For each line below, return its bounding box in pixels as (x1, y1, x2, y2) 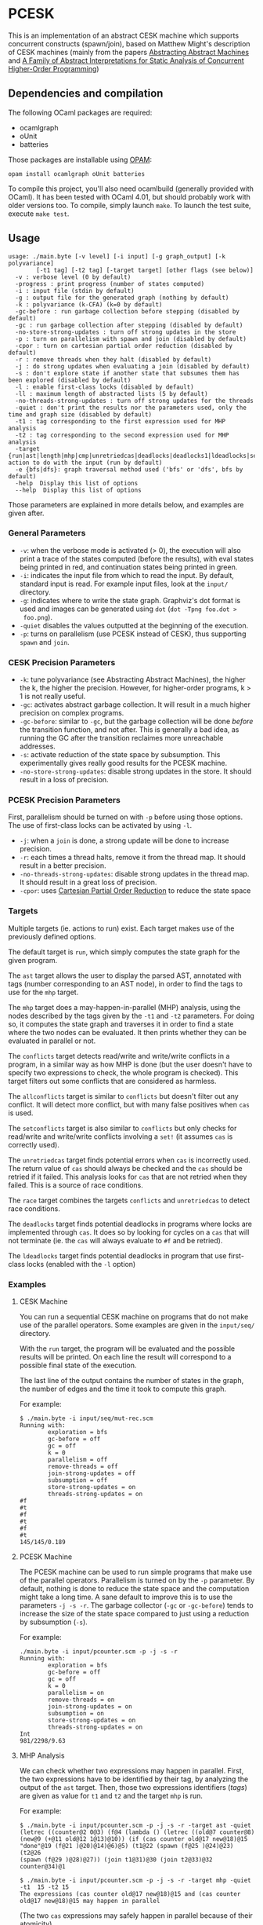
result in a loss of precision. (19, 775, 109, 785)
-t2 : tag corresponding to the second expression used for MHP (15, 431, 229, 439)
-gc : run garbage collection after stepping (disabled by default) (15, 321, 243, 329)
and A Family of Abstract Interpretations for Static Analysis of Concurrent (8, 56, 244, 65)
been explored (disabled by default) (8, 376, 131, 384)
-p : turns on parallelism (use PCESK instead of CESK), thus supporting (19, 629, 247, 639)
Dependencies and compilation (8, 87, 164, 101)
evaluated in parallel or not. (8, 1036, 96, 1045)
